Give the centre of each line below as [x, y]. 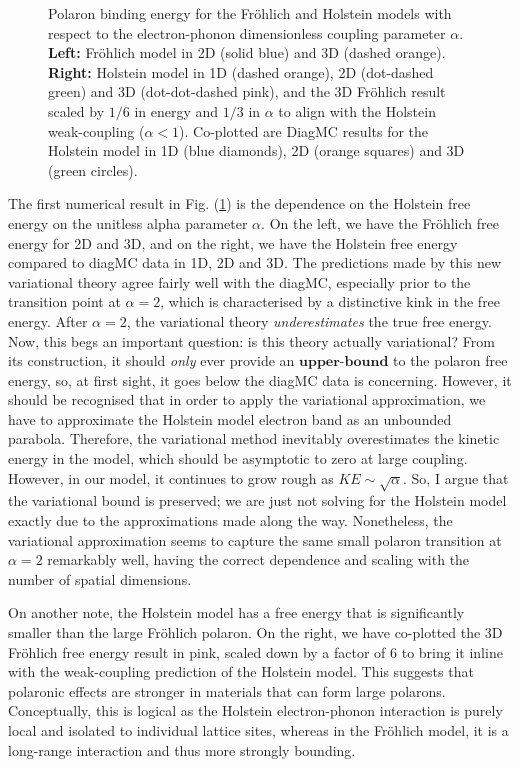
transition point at [64, 301]
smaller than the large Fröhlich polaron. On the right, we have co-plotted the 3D [255, 631]
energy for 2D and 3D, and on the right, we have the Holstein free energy [233, 242]
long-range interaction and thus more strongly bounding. [182, 749]
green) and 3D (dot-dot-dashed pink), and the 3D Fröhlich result [247, 91]
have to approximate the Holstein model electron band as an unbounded [230, 418]
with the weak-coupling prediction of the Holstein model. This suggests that [241, 671]
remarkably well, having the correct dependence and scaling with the [258, 559]
